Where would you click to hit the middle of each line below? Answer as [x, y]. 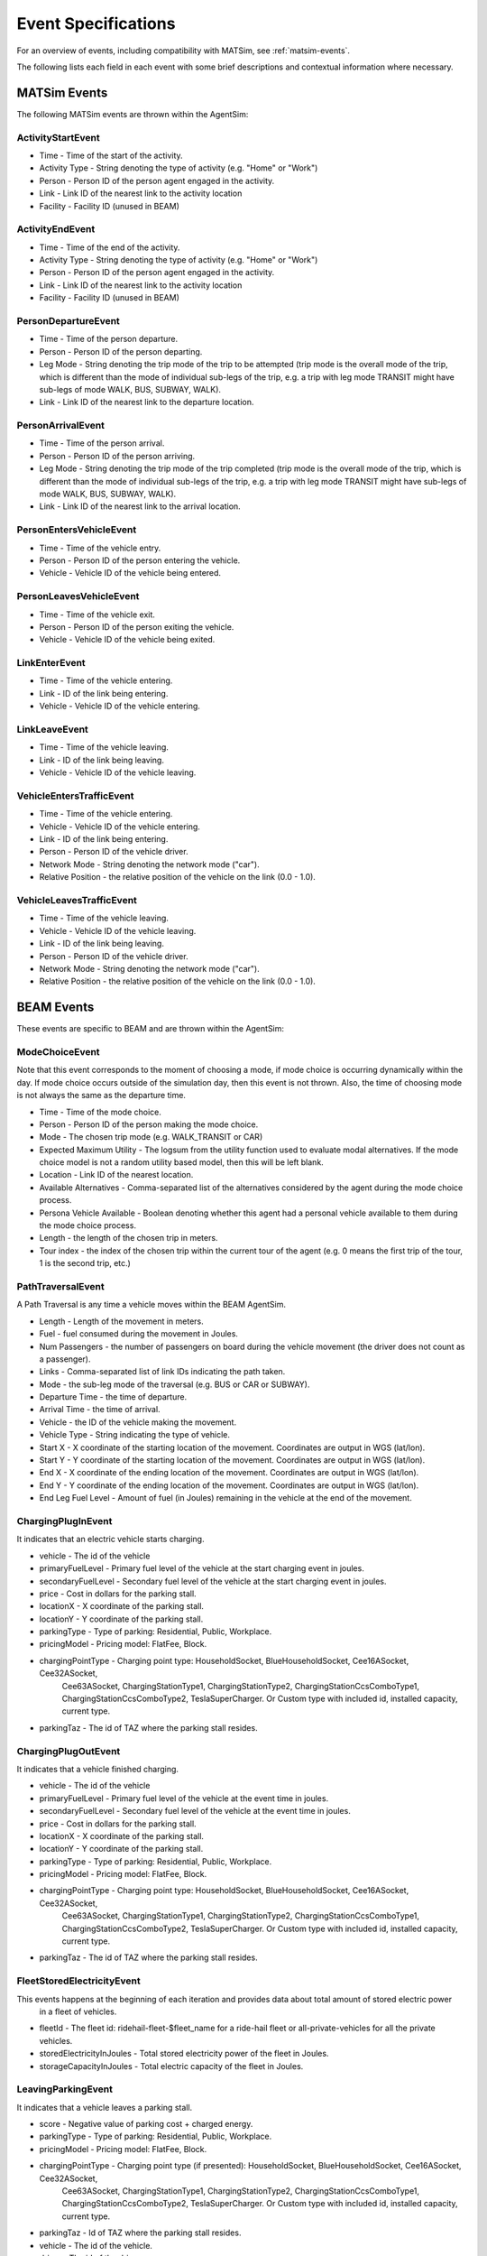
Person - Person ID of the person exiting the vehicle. [137, 626]
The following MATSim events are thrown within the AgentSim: [133, 114]
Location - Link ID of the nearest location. [116, 1175]
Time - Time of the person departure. [109, 339]
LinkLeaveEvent [53, 729]
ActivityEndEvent [56, 229]
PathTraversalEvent [60, 1286]
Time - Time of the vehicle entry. [100, 548]
